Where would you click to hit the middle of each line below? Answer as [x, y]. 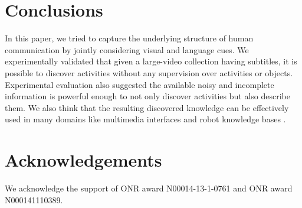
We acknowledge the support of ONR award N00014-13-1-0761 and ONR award [149, 188]
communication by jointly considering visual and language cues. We [127, 49]
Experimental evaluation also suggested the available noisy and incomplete [139, 84]
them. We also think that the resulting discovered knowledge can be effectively [147, 107]
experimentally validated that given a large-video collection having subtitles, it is [151, 61]
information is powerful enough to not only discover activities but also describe [147, 96]
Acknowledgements [83, 160]
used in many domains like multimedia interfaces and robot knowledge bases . [145, 119]
